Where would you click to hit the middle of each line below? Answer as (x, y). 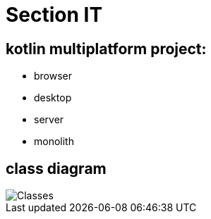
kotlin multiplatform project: (106, 49)
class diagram (56, 168)
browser (53, 76)
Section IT (54, 15)
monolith (54, 142)
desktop (53, 98)
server (49, 120)
